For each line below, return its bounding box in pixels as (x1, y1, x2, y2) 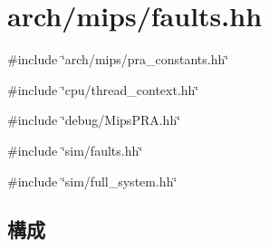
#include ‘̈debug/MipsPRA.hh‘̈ (7, 110, 181, 129)
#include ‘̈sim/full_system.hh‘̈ (7, 171, 178, 190)
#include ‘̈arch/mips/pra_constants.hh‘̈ (7, 50, 229, 69)
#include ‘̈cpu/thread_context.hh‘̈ (7, 80, 199, 99)
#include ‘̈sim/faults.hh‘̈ (7, 140, 143, 159)
